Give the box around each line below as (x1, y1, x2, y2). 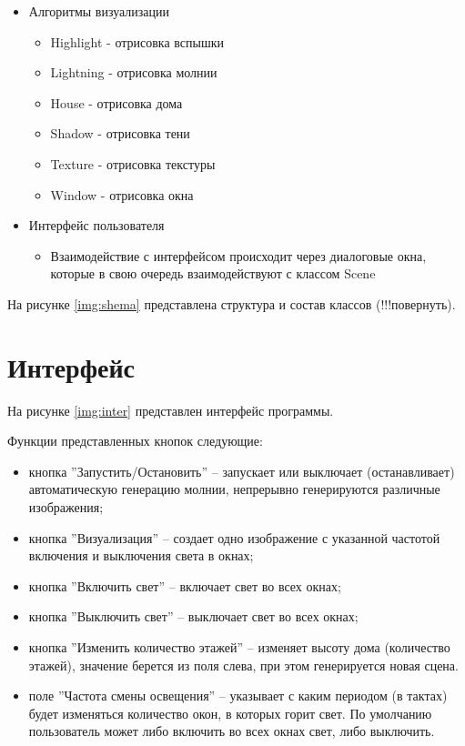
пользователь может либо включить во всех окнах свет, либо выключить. (28, 721, 435, 741)
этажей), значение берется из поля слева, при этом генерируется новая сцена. (28, 655, 459, 674)
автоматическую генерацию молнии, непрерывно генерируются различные (28, 479, 440, 499)
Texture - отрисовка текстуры (50, 154, 216, 173)
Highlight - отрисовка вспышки (50, 32, 224, 51)
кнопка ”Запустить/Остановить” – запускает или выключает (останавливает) (28, 461, 455, 480)
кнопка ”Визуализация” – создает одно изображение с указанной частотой (28, 528, 440, 547)
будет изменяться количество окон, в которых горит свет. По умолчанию (28, 703, 432, 722)
